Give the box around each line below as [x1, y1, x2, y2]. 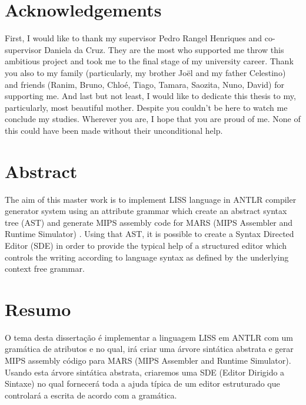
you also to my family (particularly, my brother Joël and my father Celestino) [5, 66, 286, 78]
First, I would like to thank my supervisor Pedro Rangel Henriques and [5, 32, 262, 44]
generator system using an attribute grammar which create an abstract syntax [5, 205, 287, 217]
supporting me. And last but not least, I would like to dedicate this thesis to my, [5, 90, 296, 102]
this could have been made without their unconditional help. [5, 124, 223, 136]
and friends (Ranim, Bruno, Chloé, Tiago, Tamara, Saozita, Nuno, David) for [5, 78, 284, 90]
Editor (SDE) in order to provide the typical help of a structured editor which [5, 239, 287, 251]
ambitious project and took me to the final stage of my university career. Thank [5, 55, 294, 67]
